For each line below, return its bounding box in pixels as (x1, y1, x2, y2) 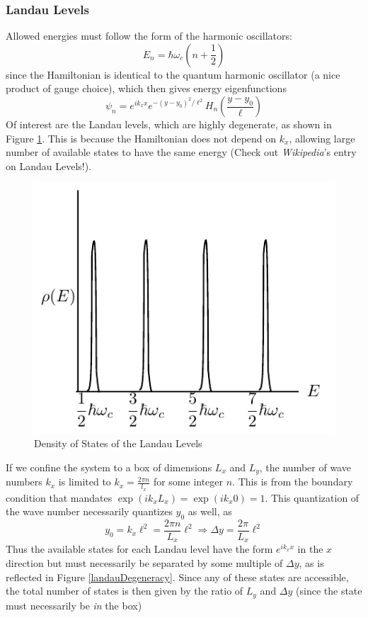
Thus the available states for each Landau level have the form (6, 541, 273, 556)
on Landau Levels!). (6, 158, 92, 173)
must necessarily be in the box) (6, 597, 142, 612)
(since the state (296, 583, 362, 598)
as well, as (188, 504, 232, 519)
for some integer (153, 474, 224, 489)
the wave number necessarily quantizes (6, 504, 173, 519)
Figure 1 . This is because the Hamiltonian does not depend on (6, 130, 277, 145)
